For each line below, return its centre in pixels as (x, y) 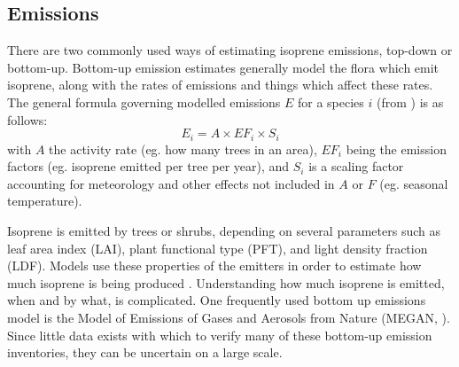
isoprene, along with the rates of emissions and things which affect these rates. (220, 85)
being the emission (396, 148)
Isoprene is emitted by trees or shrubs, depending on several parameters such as (224, 230)
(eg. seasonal (414, 183)
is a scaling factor (356, 166)
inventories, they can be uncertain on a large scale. (145, 352)
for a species (331, 102)
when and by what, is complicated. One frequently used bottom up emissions (217, 300)
